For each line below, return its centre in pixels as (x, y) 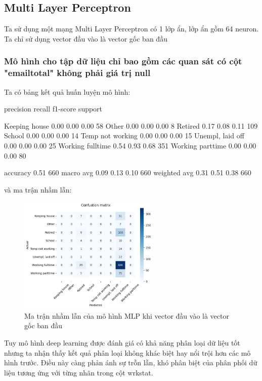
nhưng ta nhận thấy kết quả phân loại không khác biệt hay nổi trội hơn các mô (127, 352)
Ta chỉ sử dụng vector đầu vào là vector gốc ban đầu (86, 38)
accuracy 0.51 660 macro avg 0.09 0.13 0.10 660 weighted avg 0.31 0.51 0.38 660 (128, 173)
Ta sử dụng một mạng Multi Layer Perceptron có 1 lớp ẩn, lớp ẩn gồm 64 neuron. (132, 29)
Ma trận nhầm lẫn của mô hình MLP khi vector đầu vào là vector (127, 315)
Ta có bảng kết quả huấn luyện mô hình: (67, 91)
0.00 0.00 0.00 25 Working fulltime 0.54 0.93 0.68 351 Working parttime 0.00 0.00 (130, 145)
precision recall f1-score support (53, 109)
